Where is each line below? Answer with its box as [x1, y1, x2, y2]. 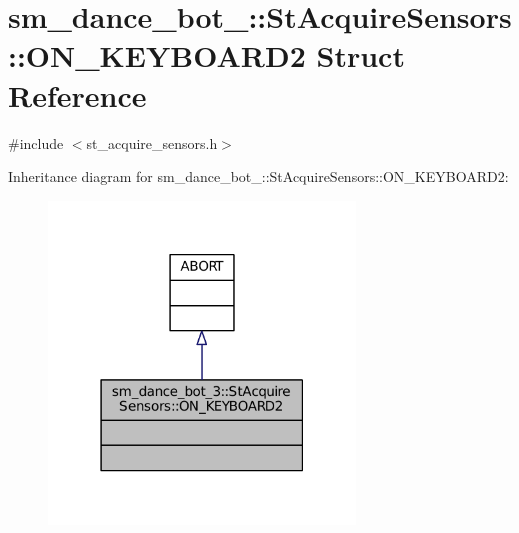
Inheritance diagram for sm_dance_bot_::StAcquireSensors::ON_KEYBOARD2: [8, 166, 509, 187]
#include [8, 132, 64, 153]
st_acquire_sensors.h [86, 132, 218, 153]
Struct [316, 35, 405, 76]
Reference [8, 74, 147, 115]
